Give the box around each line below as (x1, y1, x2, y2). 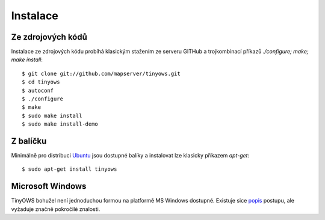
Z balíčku (11, 136, 47, 146)
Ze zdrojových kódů (11, 32, 87, 42)
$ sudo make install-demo (22, 121, 99, 127)
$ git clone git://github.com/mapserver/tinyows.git (22, 70, 181, 77)
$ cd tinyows (22, 79, 60, 85)
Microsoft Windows (11, 181, 87, 192)
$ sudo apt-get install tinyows (22, 166, 117, 173)
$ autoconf (22, 87, 54, 94)
